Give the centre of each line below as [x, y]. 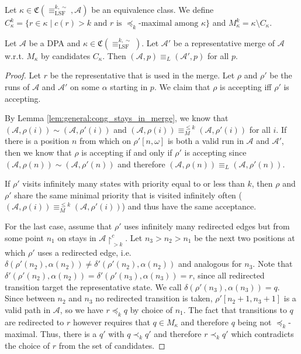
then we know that [38, 152]
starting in [129, 86]
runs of [17, 86]
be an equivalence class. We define [153, 9]
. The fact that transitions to [235, 309]
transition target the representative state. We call [93, 286]
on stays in [77, 237]
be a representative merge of [224, 42]
